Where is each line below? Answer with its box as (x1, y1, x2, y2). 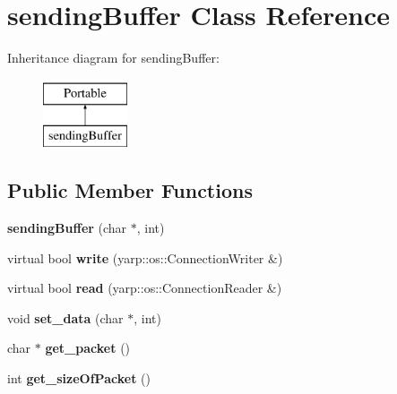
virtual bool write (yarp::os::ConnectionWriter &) (7, 248, 283, 267)
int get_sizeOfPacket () (7, 369, 151, 388)
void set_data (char (7, 308, 124, 327)
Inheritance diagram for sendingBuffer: (7, 48, 220, 67)
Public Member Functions (7, 176, 253, 204)
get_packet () (45, 338, 131, 357)
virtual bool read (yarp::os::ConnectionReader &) (7, 278, 282, 297)
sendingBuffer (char (7, 218, 127, 237)
